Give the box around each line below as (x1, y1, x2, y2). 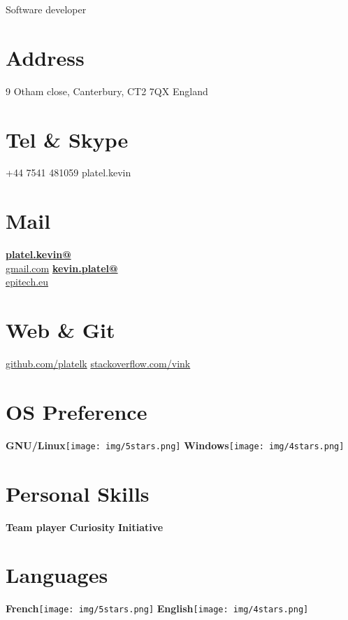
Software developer (6, 2, 87, 16)
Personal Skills (6, 479, 150, 507)
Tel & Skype (6, 125, 129, 153)
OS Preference (6, 397, 147, 425)
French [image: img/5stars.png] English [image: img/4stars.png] (6, 601, 309, 616)
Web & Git (6, 316, 115, 344)
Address (6, 43, 85, 71)
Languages (6, 561, 108, 589)
